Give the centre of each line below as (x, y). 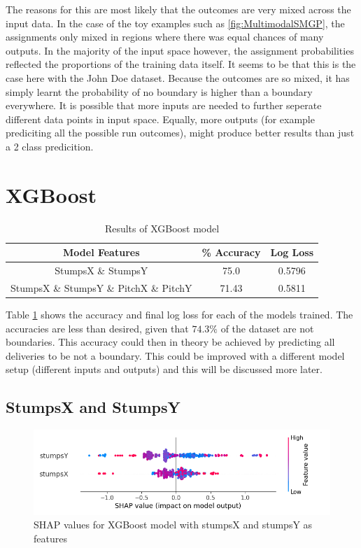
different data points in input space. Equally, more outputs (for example (160, 119)
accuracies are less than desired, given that (97, 328)
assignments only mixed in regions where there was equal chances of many (165, 37)
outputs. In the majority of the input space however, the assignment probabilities (180, 50)
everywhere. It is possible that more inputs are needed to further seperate (164, 105)
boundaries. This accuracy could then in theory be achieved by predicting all (170, 342)
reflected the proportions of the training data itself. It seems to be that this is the (181, 64)
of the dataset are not (267, 328)
